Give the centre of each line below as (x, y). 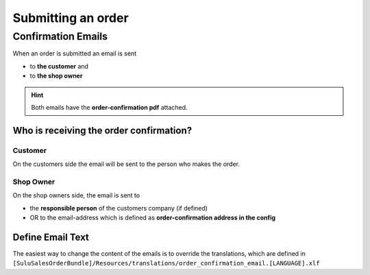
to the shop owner (56, 76)
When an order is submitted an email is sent (75, 53)
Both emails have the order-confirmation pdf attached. (109, 107)
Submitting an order (71, 18)
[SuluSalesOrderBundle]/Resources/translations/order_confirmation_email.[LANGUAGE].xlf (166, 263)
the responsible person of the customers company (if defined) (119, 208)
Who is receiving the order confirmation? (102, 130)
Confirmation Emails (60, 36)
